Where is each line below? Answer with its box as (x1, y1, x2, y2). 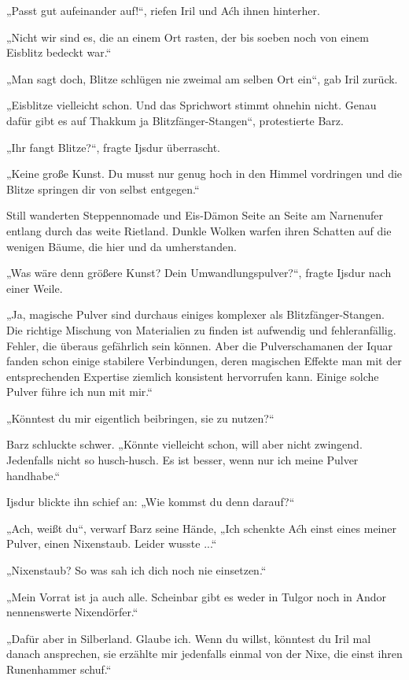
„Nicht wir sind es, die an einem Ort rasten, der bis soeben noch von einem (6, 28, 369, 45)
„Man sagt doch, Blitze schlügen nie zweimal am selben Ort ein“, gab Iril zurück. (6, 70, 398, 87)
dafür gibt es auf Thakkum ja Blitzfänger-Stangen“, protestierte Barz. (6, 112, 344, 128)
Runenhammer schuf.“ (6, 661, 112, 677)
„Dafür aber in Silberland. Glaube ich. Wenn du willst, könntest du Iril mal (6, 630, 371, 646)
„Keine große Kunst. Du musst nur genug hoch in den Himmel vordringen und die (6, 165, 403, 182)
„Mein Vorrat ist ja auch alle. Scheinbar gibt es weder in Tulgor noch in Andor (6, 588, 387, 604)
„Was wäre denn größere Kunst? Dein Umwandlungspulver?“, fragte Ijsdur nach (6, 264, 392, 281)
